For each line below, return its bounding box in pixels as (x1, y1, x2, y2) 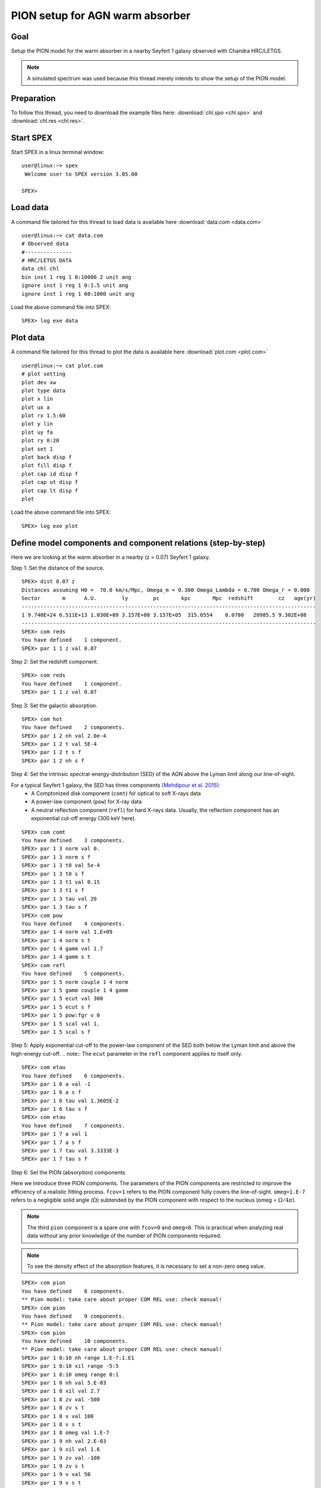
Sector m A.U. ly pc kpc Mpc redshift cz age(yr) (21, 595, 316, 602)
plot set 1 (21, 445, 53, 452)
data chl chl (21, 265, 59, 272)
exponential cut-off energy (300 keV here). (31, 815, 136, 822)
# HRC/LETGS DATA (21, 257, 72, 264)
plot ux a (21, 404, 50, 411)
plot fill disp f (21, 462, 72, 469)
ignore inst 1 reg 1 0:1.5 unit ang (21, 282, 128, 289)
